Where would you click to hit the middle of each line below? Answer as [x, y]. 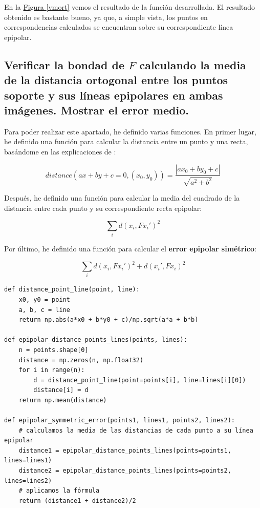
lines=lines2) [28, 481]
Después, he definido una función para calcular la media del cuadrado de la [122, 197]
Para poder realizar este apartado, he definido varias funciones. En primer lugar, [130, 131]
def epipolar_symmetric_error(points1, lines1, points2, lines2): [120, 421]
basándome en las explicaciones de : [60, 151]
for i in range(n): [52, 370]
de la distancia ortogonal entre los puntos [116, 80]
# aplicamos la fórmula [59, 491]
